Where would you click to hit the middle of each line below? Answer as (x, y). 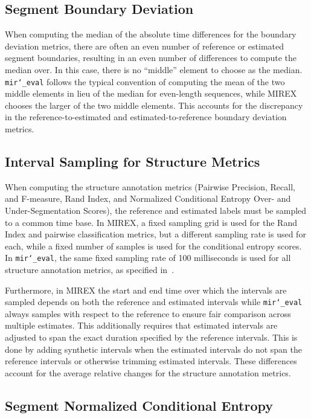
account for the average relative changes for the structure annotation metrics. (148, 372)
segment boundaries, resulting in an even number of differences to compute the (151, 58)
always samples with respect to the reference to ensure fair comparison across (148, 313)
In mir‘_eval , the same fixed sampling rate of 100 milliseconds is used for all (148, 258)
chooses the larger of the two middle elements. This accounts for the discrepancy (154, 105)
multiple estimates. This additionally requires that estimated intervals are (141, 325)
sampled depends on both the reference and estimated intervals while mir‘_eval (154, 302)
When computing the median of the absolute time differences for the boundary (151, 34)
